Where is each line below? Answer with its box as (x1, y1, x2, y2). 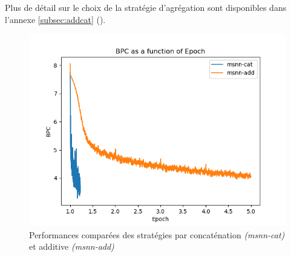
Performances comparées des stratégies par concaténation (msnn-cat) (29, 228, 285, 241)
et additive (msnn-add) (29, 240, 114, 253)
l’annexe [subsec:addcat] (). (5, 13, 106, 25)
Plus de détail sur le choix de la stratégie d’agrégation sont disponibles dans (5, 1, 287, 13)
